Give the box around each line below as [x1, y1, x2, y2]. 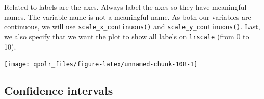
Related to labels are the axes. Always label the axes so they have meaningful [4, 2, 247, 12]
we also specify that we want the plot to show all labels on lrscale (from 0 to [4, 31, 249, 41]
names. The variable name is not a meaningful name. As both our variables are [4, 11, 251, 22]
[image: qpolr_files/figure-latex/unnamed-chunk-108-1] [4, 61, 198, 68]
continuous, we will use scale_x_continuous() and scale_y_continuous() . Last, [4, 21, 260, 32]
